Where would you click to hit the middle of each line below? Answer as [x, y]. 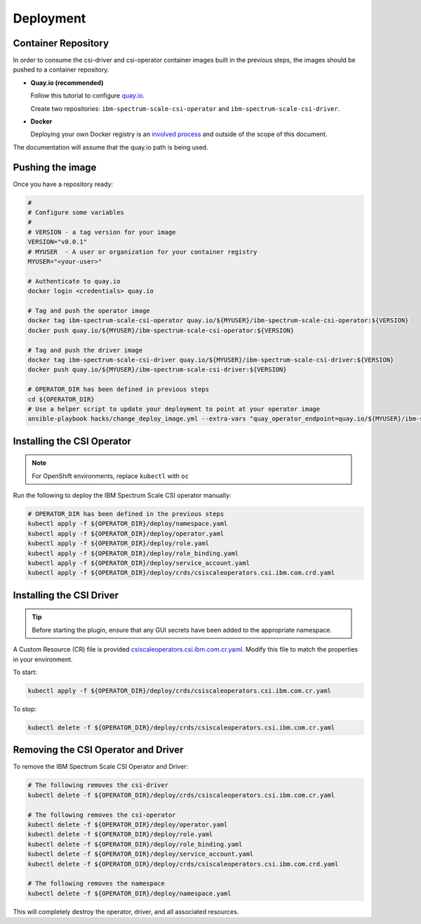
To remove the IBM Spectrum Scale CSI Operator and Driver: [101, 767]
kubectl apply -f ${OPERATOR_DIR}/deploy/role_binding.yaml [133, 553]
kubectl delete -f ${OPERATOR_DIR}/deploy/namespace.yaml [129, 893]
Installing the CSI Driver [66, 595]
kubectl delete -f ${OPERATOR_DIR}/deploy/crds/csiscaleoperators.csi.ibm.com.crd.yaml [183, 864]
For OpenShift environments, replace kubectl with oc [111, 476]
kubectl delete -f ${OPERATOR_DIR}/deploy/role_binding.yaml [135, 844]
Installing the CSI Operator [72, 441]
